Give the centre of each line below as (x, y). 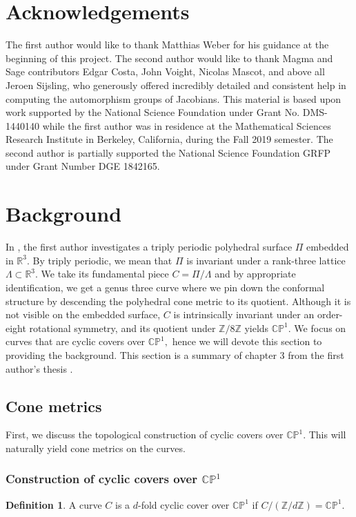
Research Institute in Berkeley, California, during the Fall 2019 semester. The (169, 139)
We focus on (320, 328)
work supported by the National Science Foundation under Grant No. (153, 112)
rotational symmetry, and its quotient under (122, 328)
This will (327, 435)
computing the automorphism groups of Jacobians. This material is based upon (174, 98)
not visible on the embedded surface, (83, 314)
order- (330, 314)
